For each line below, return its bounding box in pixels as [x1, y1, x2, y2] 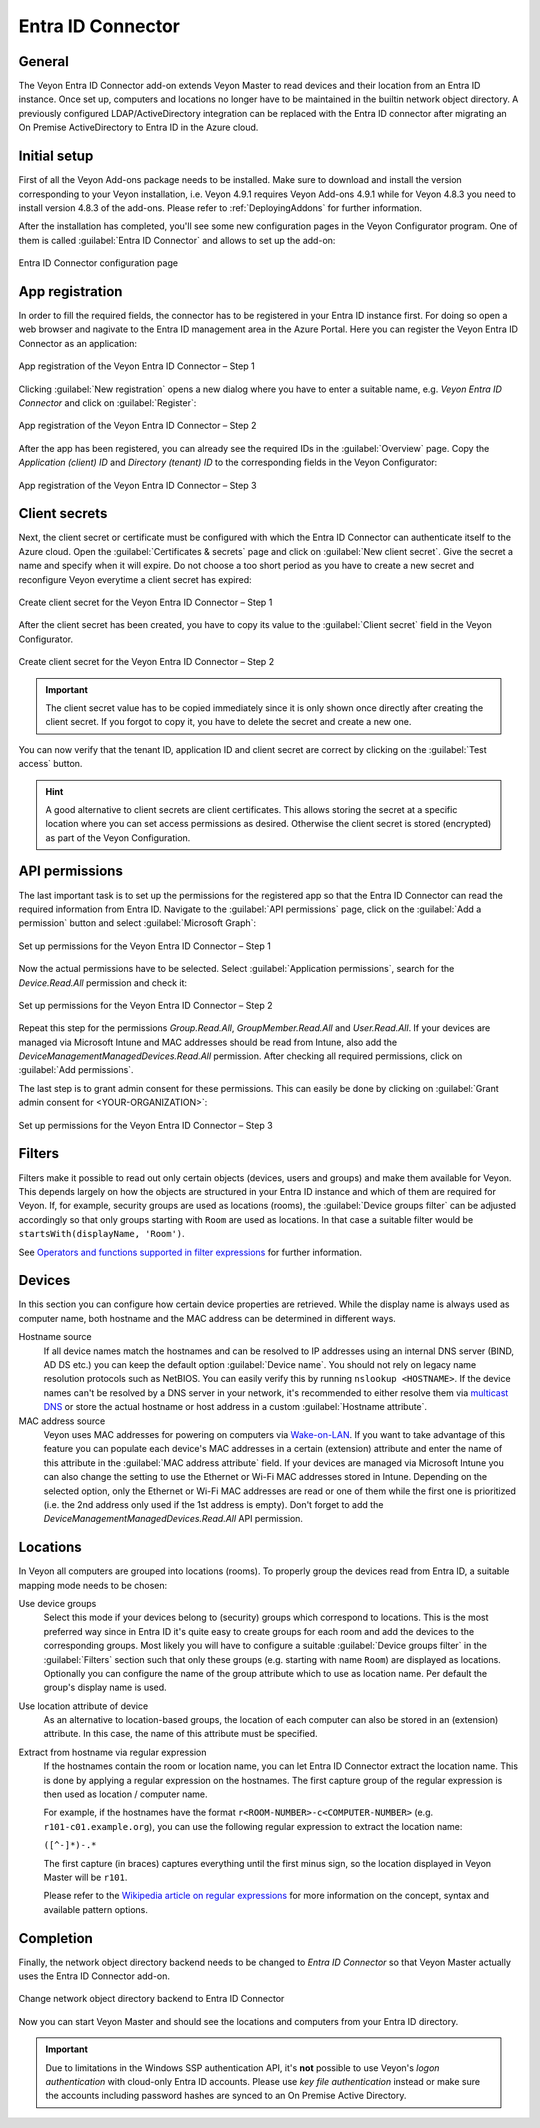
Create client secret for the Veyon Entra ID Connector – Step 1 [18, 596, 273, 608]
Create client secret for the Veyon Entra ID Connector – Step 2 [18, 656, 275, 668]
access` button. [18, 758, 83, 770]
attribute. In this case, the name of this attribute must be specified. [43, 1728, 319, 1740]
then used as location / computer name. [43, 1788, 209, 1800]
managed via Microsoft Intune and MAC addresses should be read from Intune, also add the [18, 1036, 398, 1048]
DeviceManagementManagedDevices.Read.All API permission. [43, 1513, 304, 1525]
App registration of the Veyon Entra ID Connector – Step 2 [18, 420, 257, 432]
